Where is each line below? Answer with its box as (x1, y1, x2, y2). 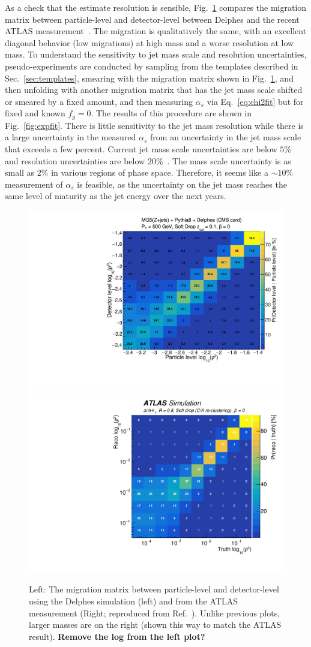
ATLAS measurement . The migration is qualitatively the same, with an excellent (5, 25, 307, 37)
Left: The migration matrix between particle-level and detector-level (29, 583, 279, 595)
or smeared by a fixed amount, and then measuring (5, 95, 193, 107)
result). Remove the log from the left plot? (29, 630, 205, 642)
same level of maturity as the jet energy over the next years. (5, 189, 226, 202)
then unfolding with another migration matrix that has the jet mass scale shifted (5, 83, 303, 96)
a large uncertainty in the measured (5, 131, 136, 143)
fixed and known (5, 107, 65, 119)
